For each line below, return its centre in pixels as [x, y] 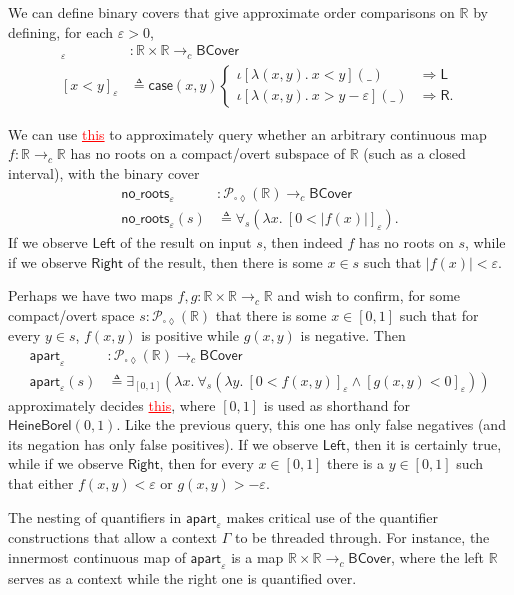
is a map [257, 557]
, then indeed [302, 242]
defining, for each [61, 31]
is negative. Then [353, 335]
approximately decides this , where [112, 404]
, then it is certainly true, [423, 443]
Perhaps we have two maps [90, 295]
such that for [439, 314]
